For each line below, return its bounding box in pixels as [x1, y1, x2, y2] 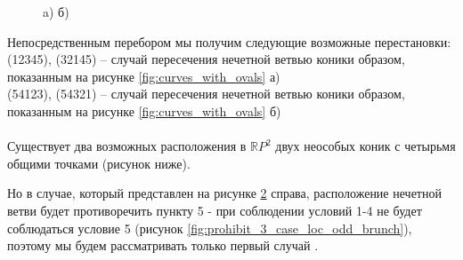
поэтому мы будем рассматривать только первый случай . [7, 236, 319, 255]
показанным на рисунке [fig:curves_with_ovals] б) [7, 101, 281, 120]
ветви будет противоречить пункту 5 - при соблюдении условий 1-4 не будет [7, 201, 422, 219]
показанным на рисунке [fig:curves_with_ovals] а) [7, 67, 280, 85]
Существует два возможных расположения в [7, 137, 247, 155]
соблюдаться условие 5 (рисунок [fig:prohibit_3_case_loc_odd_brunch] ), [7, 218, 412, 237]
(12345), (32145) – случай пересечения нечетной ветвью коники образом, [7, 50, 405, 68]
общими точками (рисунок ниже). [7, 154, 191, 172]
